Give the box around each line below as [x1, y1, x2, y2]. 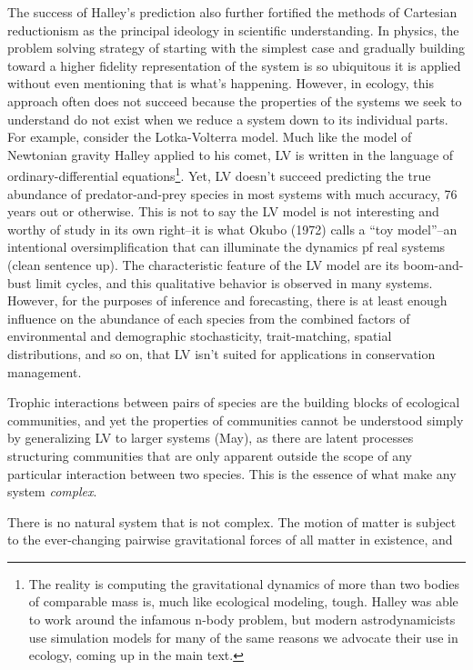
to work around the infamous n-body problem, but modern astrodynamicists [28, 610, 456, 629]
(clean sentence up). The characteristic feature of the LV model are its [7, 255, 399, 274]
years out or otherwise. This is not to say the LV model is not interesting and [7, 202, 439, 221]
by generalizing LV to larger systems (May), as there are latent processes [7, 428, 414, 447]
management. [7, 362, 82, 381]
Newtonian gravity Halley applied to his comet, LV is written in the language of [7, 145, 454, 164]
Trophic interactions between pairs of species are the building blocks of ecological [7, 393, 460, 412]
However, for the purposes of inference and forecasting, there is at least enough [7, 291, 448, 310]
